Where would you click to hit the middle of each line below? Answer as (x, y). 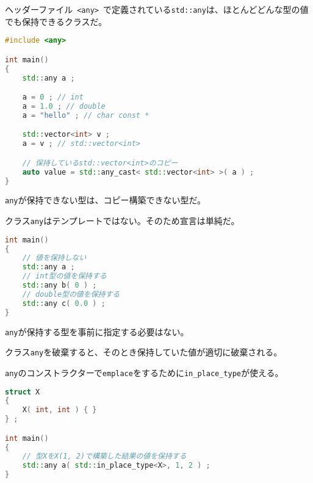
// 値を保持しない (54, 258)
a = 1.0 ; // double (64, 106)
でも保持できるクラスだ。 (56, 21)
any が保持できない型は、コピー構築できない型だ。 (106, 200)
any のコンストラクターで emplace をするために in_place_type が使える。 (144, 372)
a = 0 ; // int (53, 97)
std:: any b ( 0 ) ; (59, 285)
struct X (23, 392)
